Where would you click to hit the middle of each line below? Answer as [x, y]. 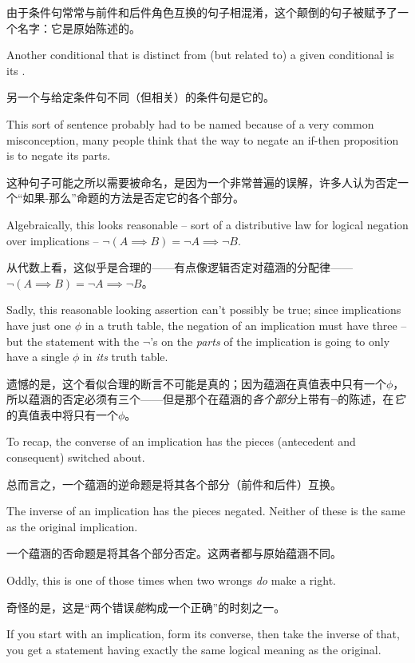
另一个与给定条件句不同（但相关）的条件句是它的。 [140, 97]
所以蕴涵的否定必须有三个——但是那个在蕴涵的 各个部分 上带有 [168, 399]
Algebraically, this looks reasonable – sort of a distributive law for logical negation [207, 224]
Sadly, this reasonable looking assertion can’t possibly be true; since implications [204, 310]
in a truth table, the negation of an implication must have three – [246, 325]
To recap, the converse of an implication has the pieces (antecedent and [181, 441]
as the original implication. [72, 526]
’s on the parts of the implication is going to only [270, 341]
